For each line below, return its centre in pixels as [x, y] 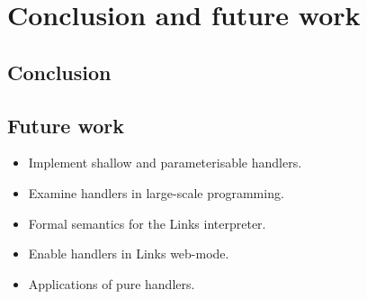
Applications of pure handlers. [112, 283]
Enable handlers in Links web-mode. [129, 254]
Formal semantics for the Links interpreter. [147, 223]
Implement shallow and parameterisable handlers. [165, 163]
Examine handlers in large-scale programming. [156, 192]
